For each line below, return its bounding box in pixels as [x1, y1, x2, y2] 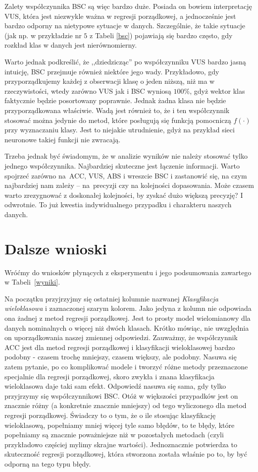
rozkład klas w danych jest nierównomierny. [4, 40, 137, 50]
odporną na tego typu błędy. [4, 458, 91, 469]
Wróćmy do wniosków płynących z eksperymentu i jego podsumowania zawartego [4, 267, 252, 277]
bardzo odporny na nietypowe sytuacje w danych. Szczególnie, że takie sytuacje [4, 20, 245, 31]
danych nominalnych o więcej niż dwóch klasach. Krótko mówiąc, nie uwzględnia [4, 322, 249, 333]
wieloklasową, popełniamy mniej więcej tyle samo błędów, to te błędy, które [4, 419, 235, 430]
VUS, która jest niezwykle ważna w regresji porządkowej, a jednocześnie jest [4, 10, 236, 21]
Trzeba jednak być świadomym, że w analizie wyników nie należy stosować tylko [4, 151, 248, 161]
